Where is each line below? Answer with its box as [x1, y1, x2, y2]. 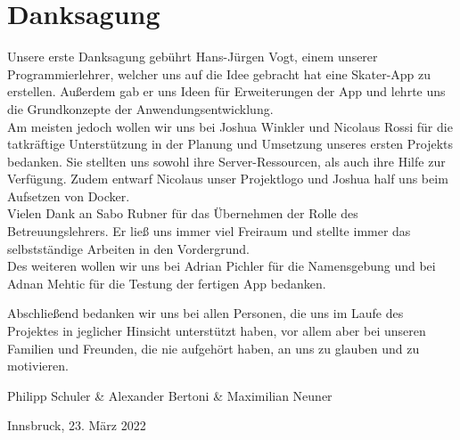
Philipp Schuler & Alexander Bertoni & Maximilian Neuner [7, 386, 333, 404]
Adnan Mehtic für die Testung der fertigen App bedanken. [7, 273, 326, 292]
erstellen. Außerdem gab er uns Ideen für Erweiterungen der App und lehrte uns [7, 82, 446, 101]
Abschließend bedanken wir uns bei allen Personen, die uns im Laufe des [7, 304, 404, 322]
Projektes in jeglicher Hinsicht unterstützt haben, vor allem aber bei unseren [7, 322, 426, 340]
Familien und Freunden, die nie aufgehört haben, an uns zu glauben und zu [7, 338, 420, 357]
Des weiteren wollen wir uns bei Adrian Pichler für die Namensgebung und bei [7, 257, 436, 275]
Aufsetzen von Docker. [7, 186, 130, 205]
